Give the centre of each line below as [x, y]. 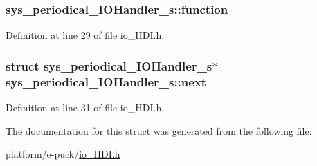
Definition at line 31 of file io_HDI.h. [85, 107]
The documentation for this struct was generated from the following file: [159, 130]
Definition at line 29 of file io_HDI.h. [85, 35]
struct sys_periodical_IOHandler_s [109, 65]
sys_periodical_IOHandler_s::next [106, 81]
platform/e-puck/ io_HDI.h [63, 154]
